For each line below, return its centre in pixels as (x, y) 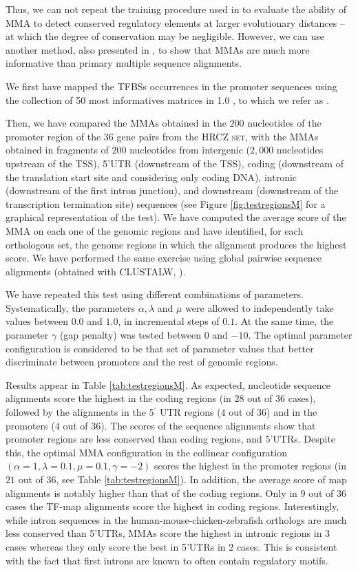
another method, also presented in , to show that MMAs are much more (158, 49)
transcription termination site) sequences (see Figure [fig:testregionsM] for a (166, 203)
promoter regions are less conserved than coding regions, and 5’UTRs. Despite (171, 439)
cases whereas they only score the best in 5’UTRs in (116, 546)
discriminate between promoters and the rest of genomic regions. (142, 362)
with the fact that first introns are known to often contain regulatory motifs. (167, 560)
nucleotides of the (284, 123)
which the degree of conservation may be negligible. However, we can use (171, 36)
